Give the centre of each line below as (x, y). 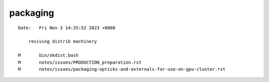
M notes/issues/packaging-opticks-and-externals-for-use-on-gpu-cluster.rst (122, 69)
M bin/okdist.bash (48, 55)
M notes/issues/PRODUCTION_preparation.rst (80, 62)
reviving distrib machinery (63, 41)
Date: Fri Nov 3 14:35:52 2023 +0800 (67, 28)
